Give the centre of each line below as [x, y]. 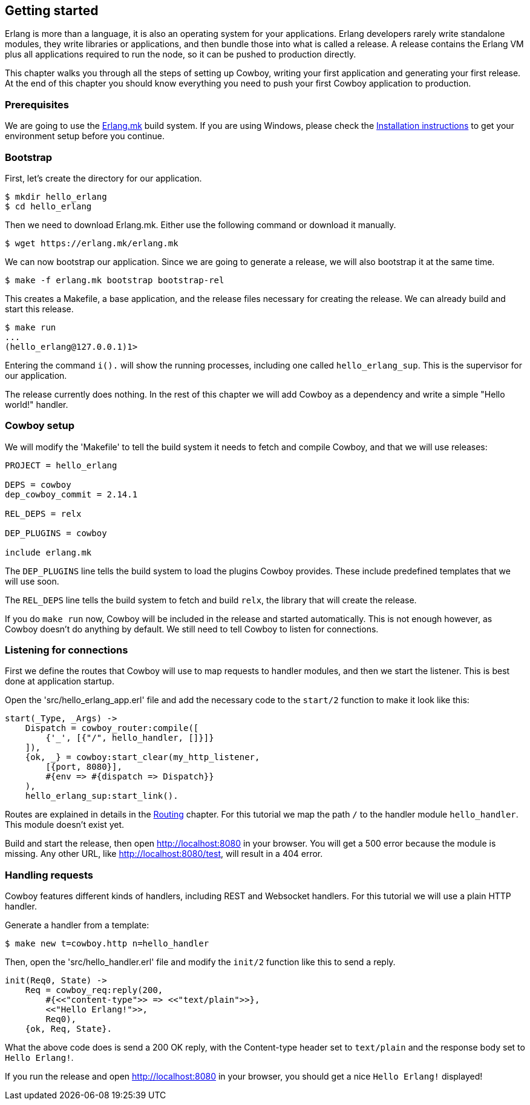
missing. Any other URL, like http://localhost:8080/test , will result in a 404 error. [164, 854]
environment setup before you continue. [85, 136]
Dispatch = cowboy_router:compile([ [112, 728]
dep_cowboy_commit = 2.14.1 [71, 494]
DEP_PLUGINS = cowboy [56, 533]
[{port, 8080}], [84, 767]
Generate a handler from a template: [77, 925]
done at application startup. [60, 681]
